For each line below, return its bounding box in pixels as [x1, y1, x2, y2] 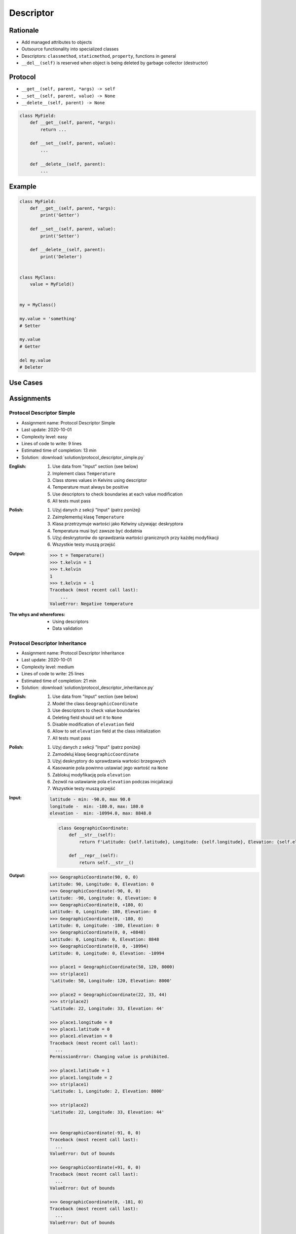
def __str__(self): [69, 832, 116, 838]
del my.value [19, 357, 51, 363]
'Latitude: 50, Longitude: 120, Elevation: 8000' [49, 978, 172, 984]
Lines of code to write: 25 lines [21, 671, 84, 677]
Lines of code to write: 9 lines [21, 440, 82, 446]
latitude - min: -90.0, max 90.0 [49, 797, 131, 802]
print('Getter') [40, 212, 80, 218]
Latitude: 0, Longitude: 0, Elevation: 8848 [49, 936, 159, 942]
